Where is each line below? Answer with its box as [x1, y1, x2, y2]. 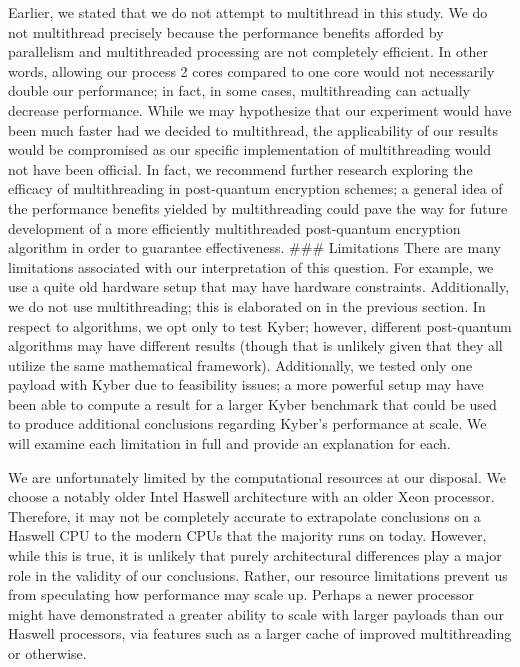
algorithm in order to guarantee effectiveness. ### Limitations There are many [8, 237, 501, 258]
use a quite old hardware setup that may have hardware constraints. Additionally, [8, 276, 510, 297]
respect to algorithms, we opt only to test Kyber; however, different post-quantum [8, 315, 512, 336]
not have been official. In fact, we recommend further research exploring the [8, 158, 473, 179]
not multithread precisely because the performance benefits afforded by [8, 21, 444, 42]
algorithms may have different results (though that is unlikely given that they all [8, 335, 503, 356]
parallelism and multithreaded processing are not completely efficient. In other [8, 41, 488, 62]
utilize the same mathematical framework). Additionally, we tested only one [8, 354, 473, 375]
